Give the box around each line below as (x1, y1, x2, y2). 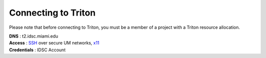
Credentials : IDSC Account (9, 47, 66, 53)
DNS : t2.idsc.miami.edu (9, 33, 59, 39)
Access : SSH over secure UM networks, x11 (9, 40, 100, 46)
